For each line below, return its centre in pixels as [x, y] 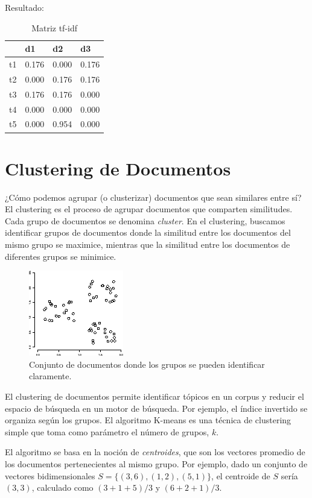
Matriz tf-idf [55, 27]
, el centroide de [241, 475]
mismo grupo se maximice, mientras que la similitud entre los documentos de [148, 244]
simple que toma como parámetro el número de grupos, [107, 431]
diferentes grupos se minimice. [61, 256]
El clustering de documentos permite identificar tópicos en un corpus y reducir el [154, 396]
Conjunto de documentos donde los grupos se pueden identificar [147, 364]
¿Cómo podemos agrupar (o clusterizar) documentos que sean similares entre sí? [153, 197]
